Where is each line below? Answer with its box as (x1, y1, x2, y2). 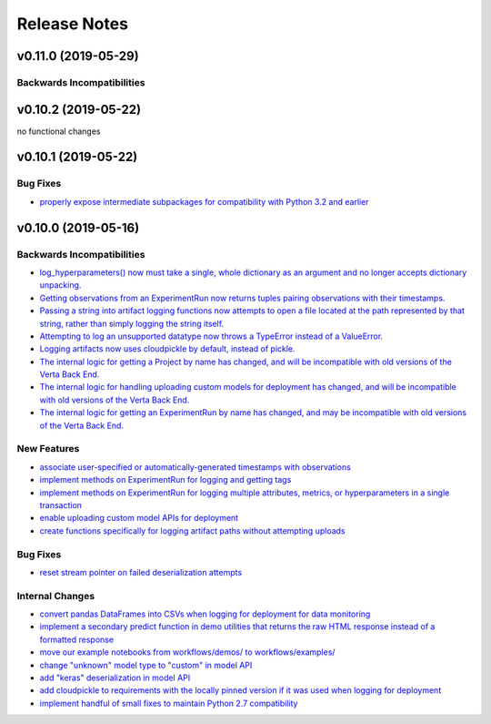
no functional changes (16, 126, 101, 137)
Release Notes (16, 14, 129, 34)
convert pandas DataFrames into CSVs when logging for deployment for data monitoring (39, 608, 371, 619)
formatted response (39, 634, 114, 645)
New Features (16, 443, 80, 455)
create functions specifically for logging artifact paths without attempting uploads (39, 525, 346, 536)
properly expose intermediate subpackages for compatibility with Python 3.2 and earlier (39, 196, 369, 207)
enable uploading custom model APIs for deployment (39, 513, 239, 524)
